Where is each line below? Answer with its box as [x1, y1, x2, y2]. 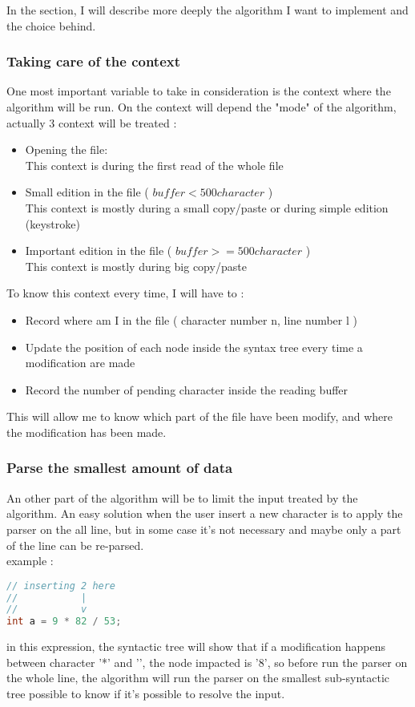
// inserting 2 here [6, 580, 116, 592]
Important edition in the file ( [25, 242, 172, 259]
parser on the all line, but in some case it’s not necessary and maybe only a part [6, 520, 401, 537]
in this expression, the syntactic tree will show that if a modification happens [6, 638, 386, 655]
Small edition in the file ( [25, 184, 149, 200]
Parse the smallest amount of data [6, 458, 233, 478]
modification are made [25, 354, 135, 371]
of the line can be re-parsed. [6, 536, 144, 553]
